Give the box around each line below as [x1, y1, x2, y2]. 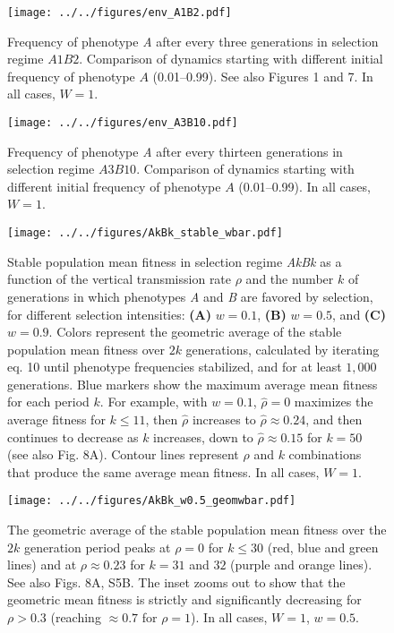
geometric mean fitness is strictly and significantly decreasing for [7, 590, 362, 609]
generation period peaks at [23, 537, 171, 556]
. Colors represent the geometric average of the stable [48, 322, 342, 341]
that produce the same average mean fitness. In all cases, [7, 462, 320, 481]
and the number [245, 269, 334, 288]
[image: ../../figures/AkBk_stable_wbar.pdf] [7, 227, 283, 240]
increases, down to [153, 427, 253, 446]
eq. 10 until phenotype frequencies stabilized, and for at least [7, 357, 342, 376]
